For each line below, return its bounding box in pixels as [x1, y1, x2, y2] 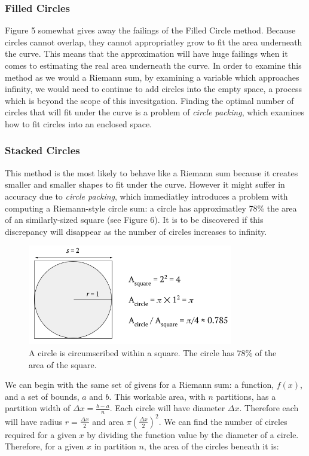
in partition [94, 440, 136, 452]
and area [92, 415, 124, 427]
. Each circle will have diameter [109, 402, 225, 414]
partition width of [5, 402, 71, 414]
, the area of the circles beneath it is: [143, 440, 279, 452]
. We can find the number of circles [158, 415, 287, 427]
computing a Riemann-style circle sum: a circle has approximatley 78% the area [5, 201, 297, 214]
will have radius [5, 415, 63, 427]
